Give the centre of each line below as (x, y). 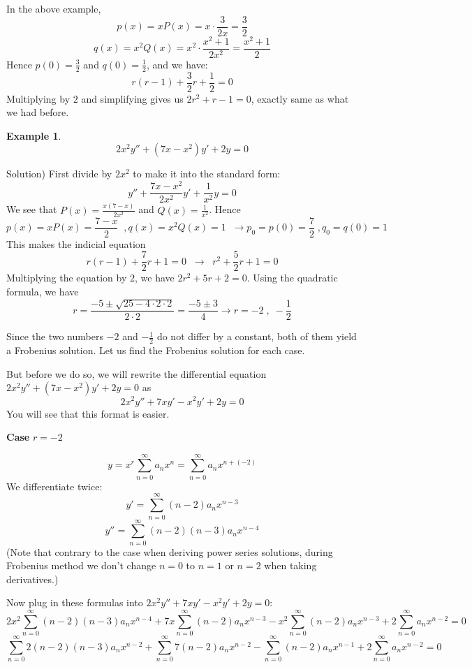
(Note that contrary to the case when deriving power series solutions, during (170, 551)
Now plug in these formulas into (75, 602)
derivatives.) (32, 579)
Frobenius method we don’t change (81, 565)
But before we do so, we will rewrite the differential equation (137, 373)
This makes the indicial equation (76, 243)
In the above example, (54, 8)
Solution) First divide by (59, 174)
